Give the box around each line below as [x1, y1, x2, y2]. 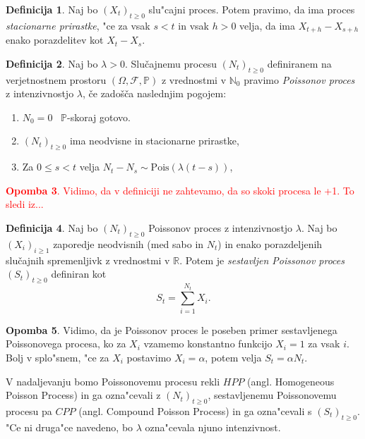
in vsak [178, 18, 209, 32]
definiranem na [267, 56, 332, 70]
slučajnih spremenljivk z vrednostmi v [6, 252, 170, 267]
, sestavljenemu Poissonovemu [208, 388, 337, 402]
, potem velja [205, 350, 262, 364]
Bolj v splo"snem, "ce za [6, 350, 109, 364]
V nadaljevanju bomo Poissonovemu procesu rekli [6, 373, 220, 388]
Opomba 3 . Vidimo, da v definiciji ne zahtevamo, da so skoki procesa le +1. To [6, 183, 354, 197]
